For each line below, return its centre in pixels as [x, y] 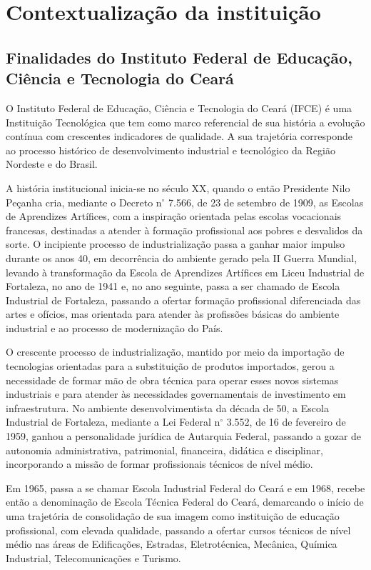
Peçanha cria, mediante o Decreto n [84, 202]
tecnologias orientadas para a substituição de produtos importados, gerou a [170, 366]
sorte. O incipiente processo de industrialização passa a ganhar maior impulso [176, 244]
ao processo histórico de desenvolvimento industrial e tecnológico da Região [171, 150]
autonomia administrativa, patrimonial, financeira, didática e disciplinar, [164, 450]
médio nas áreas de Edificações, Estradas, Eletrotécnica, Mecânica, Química [172, 544]
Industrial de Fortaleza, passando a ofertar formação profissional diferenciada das [183, 300]
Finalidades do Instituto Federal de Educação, [179, 57]
